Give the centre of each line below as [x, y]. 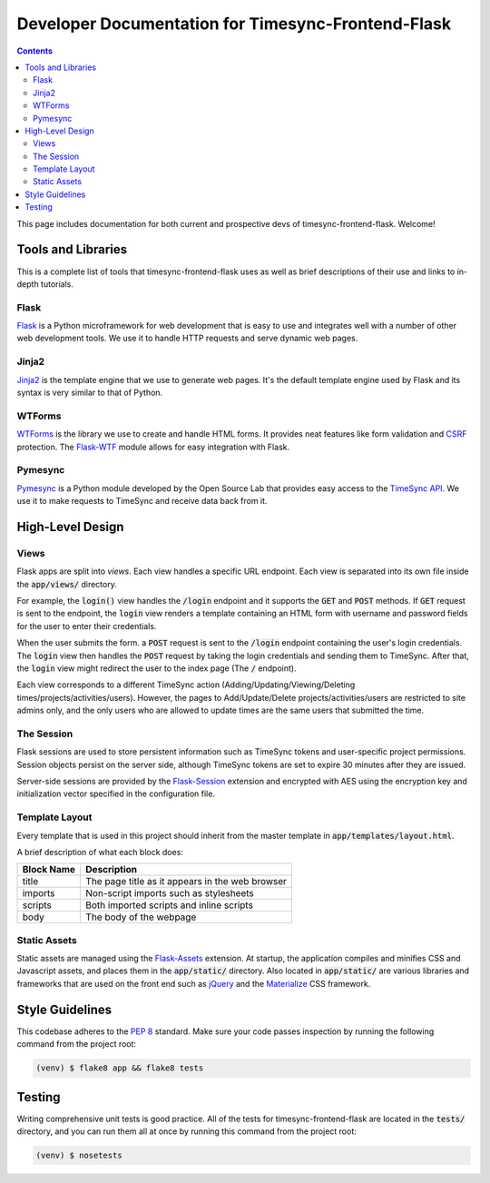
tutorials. [58, 284]
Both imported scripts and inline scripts [170, 905]
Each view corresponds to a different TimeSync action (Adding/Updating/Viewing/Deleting [186, 685]
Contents [35, 51]
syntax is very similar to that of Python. [90, 392]
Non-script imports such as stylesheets [170, 893]
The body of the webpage [141, 917]
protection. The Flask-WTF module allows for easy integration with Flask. [153, 447]
